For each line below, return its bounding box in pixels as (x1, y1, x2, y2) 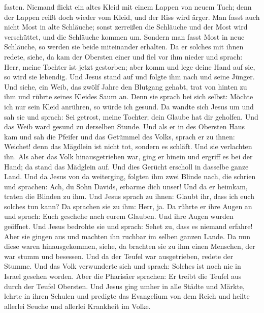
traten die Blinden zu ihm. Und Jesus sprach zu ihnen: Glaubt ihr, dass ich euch (4, 191, 254, 202)
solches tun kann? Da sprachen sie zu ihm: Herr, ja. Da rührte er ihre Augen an (4, 201, 252, 211)
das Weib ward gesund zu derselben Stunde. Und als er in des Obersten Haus (4, 121, 245, 132)
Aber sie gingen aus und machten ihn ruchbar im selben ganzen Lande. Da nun (4, 231, 250, 241)
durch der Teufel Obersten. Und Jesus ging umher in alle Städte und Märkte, (4, 280, 245, 291)
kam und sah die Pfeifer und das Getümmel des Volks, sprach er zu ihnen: (4, 131, 235, 141)
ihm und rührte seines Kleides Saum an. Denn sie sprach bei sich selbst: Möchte (4, 91, 253, 102)
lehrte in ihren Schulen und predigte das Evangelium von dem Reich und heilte (4, 291, 250, 301)
